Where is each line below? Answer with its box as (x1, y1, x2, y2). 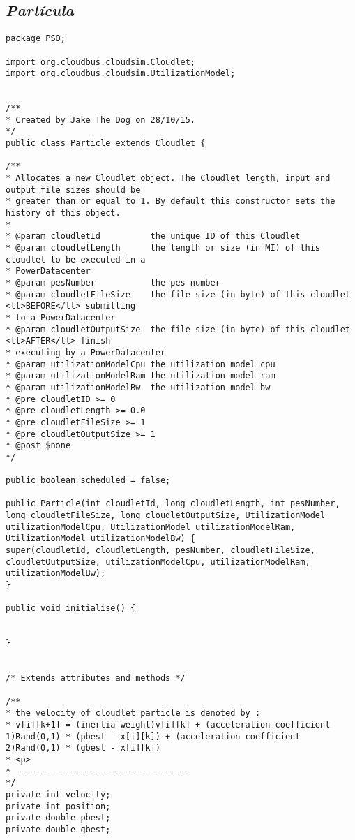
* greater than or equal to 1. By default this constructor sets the (6, 196, 335, 207)
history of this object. (6, 208, 121, 219)
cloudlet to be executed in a (6, 254, 146, 265)
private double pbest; (6, 813, 111, 823)
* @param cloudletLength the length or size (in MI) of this (6, 243, 321, 253)
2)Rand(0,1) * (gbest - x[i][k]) (6, 743, 160, 753)
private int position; (6, 801, 111, 811)
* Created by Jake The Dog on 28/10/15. (6, 115, 196, 125)
